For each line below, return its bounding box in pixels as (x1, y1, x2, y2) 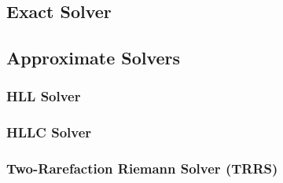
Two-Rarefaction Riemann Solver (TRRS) (6, 159, 278, 178)
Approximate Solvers (6, 46, 181, 70)
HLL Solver (6, 86, 81, 106)
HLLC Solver (6, 123, 92, 142)
